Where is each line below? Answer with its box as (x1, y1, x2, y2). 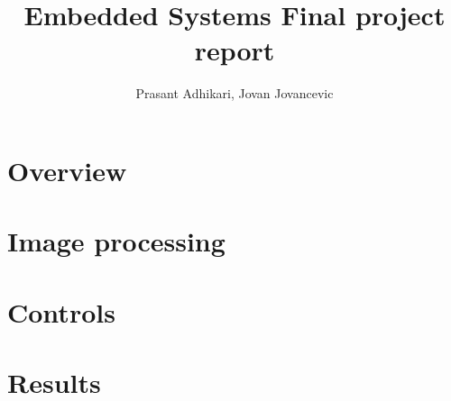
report (194, 32, 275, 68)
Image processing (7, 223, 225, 260)
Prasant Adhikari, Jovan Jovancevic (135, 84, 334, 103)
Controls (7, 293, 115, 330)
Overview (7, 151, 127, 188)
